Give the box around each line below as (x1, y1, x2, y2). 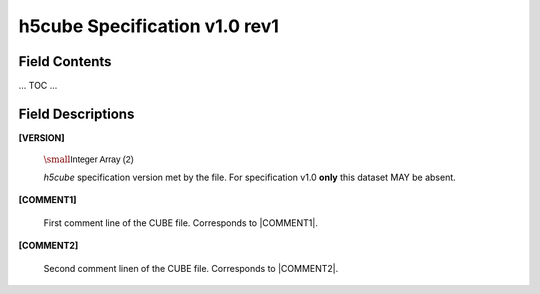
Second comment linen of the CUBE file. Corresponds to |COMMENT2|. (43, 262, 339, 274)
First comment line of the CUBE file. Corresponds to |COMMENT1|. (43, 216, 319, 229)
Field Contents (18, 53, 112, 70)
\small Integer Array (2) (43, 154, 134, 165)
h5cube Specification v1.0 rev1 (18, 15, 280, 37)
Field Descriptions (18, 105, 135, 122)
